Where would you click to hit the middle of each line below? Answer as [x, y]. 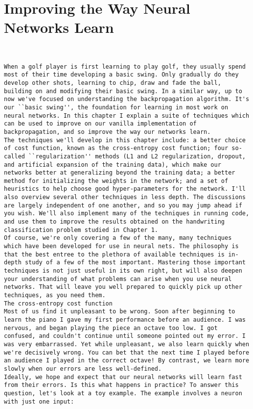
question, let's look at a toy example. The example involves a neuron [123, 393]
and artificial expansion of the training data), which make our [113, 165]
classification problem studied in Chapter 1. [81, 230]
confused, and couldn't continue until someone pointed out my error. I [125, 336]
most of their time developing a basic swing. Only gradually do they [121, 75]
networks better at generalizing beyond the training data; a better [120, 173]
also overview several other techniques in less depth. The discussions [125, 197]
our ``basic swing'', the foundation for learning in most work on [116, 107]
